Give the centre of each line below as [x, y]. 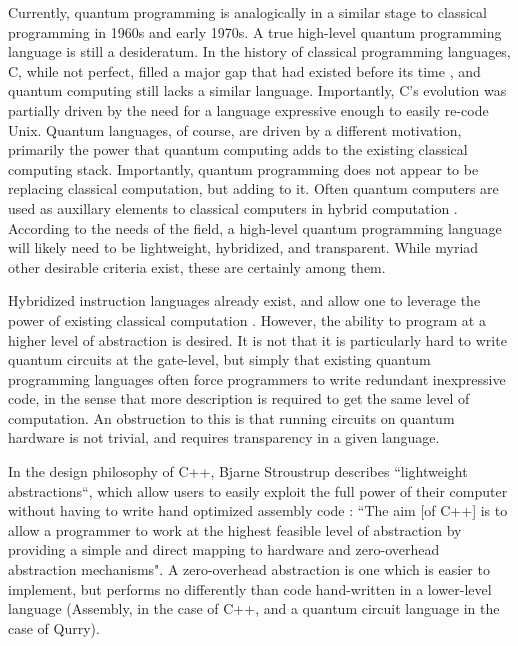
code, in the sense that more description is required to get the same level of [239, 398]
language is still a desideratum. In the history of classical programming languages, [259, 51]
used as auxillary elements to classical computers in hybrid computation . [233, 207]
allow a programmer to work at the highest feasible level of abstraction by [235, 529]
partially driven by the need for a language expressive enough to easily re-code [248, 109]
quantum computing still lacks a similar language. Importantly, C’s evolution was [257, 90]
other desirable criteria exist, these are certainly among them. [197, 266]
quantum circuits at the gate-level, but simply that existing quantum [219, 359]
